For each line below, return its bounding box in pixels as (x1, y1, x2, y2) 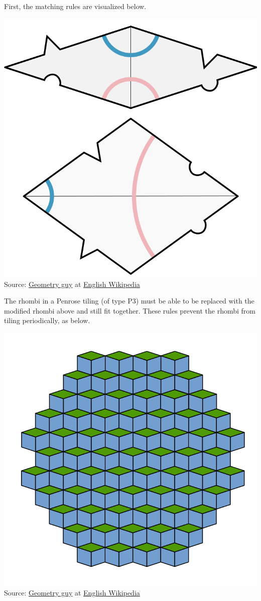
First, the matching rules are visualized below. (4, 1, 147, 11)
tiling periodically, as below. (4, 315, 90, 326)
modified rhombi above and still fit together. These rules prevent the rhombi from (4, 305, 255, 316)
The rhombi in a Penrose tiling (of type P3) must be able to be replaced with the (4, 295, 254, 306)
